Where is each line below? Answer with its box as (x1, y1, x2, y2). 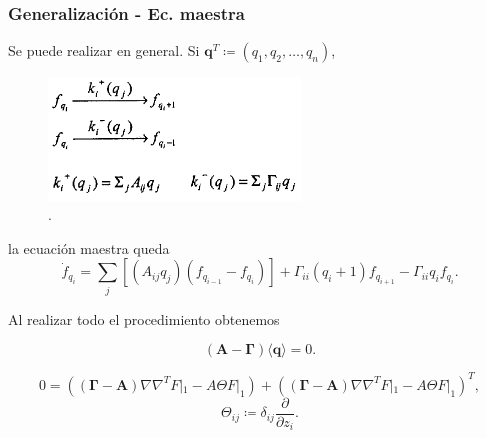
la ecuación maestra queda (8, 237, 170, 258)
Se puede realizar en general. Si (8, 40, 200, 61)
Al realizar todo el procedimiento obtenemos (8, 308, 280, 329)
